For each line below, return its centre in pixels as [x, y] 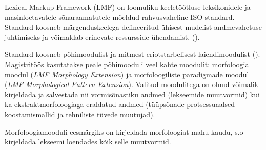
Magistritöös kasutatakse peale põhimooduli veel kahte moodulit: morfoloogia [127, 64]
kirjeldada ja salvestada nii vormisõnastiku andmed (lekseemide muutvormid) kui [132, 94]
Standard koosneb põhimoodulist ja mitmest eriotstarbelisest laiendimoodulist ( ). [132, 54]
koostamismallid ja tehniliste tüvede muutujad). [80, 114]
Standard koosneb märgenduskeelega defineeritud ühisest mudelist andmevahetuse [133, 27]
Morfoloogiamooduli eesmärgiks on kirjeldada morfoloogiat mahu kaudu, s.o [124, 131]
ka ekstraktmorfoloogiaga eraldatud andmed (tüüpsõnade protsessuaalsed [120, 104]
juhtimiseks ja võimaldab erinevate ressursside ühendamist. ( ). [102, 37]
